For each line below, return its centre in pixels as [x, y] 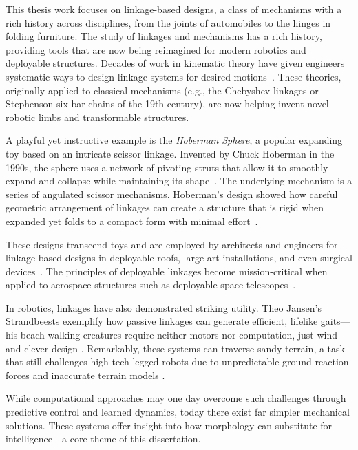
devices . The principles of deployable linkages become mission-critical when [167, 271]
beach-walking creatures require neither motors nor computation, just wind [179, 335]
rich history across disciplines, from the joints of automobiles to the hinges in [168, 22]
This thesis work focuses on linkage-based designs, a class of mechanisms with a [174, 9]
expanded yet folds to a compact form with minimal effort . [132, 221]
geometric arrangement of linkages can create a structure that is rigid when [165, 207]
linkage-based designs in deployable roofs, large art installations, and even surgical [179, 258]
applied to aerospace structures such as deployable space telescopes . [151, 285]
